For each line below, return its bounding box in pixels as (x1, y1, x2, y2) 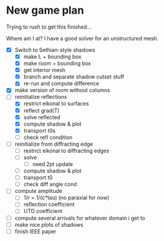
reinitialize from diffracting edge (14, 140, 94, 148)
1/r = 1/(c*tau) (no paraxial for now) (23, 194, 110, 201)
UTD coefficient (23, 208, 63, 215)
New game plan (6, 4, 84, 17)
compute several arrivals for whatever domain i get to (14, 214, 146, 221)
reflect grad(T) (23, 107, 60, 114)
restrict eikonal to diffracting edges (23, 147, 110, 154)
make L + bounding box (23, 53, 82, 60)
